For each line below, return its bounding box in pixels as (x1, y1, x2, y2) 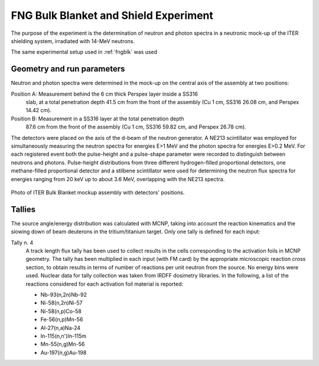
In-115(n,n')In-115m (40, 332, 87, 339)
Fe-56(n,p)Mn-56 (40, 316, 83, 323)
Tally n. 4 (11, 239, 34, 246)
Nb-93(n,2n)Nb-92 (40, 291, 87, 298)
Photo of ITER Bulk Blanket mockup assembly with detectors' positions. (11, 189, 185, 196)
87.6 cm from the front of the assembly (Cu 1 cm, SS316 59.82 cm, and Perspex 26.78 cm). (25, 123, 246, 130)
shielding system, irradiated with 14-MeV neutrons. (11, 37, 135, 44)
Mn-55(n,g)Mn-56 (40, 341, 85, 348)
